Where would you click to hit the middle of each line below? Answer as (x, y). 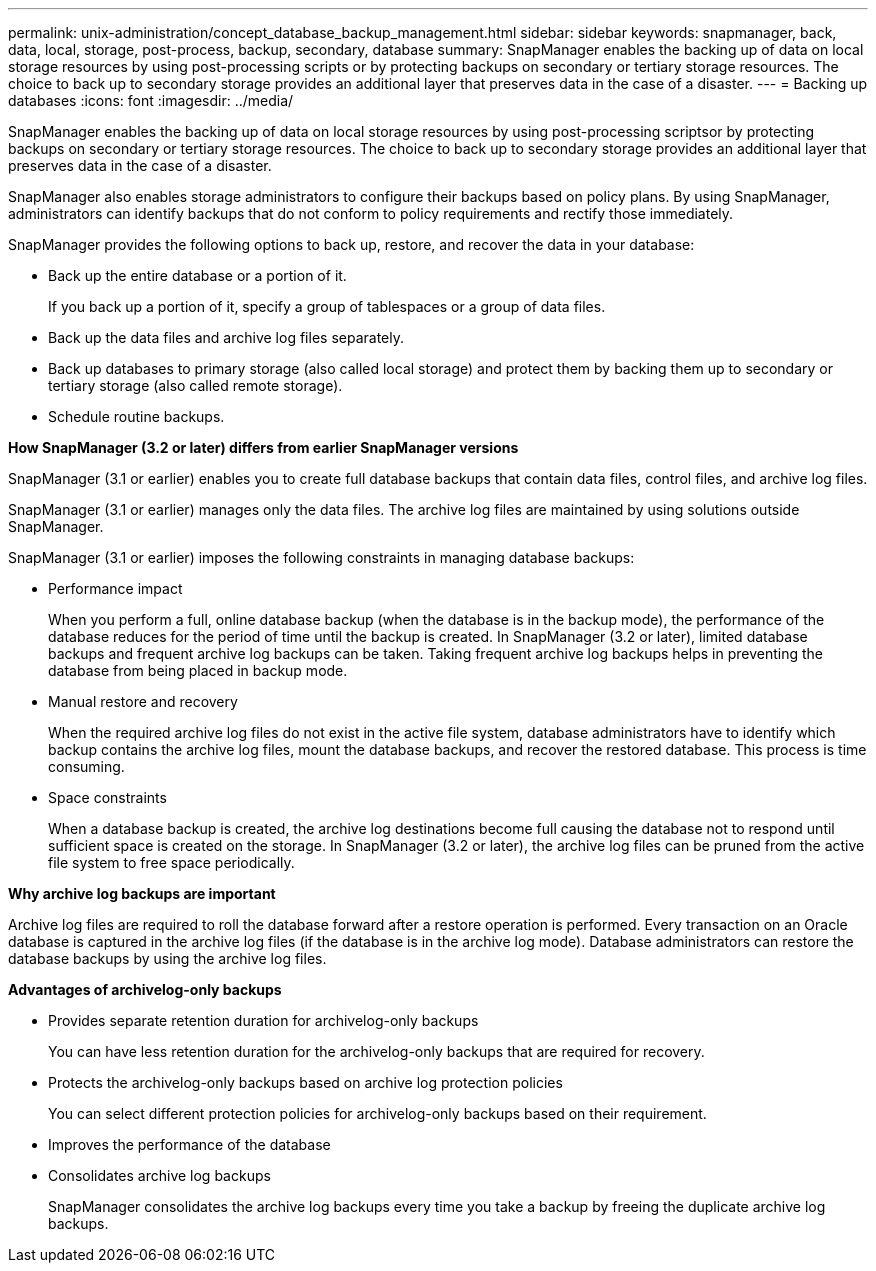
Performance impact (115, 588)
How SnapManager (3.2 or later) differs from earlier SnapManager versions (263, 447)
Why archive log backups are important (142, 893)
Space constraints (107, 797)
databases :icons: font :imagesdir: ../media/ (151, 100)
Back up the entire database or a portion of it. (197, 275)
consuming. (86, 766)
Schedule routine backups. (136, 416)
